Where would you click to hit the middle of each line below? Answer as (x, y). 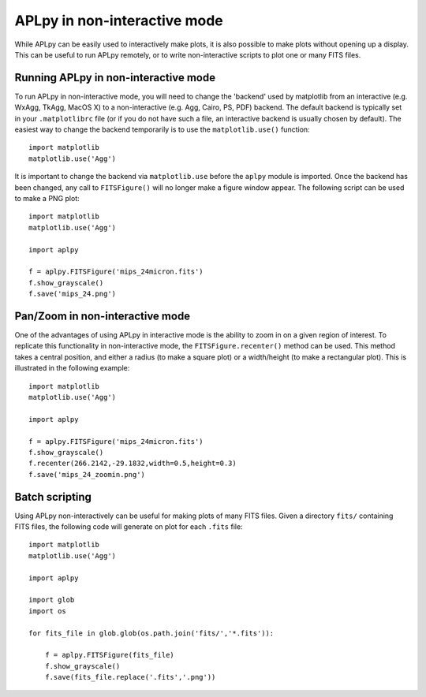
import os (47, 611)
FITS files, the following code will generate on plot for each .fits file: (129, 526)
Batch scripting (53, 497)
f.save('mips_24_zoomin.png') (87, 474)
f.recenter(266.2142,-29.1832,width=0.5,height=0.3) (133, 464)
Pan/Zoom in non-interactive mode (103, 316)
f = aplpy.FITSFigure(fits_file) (110, 655)
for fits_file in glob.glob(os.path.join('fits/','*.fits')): (151, 633)
